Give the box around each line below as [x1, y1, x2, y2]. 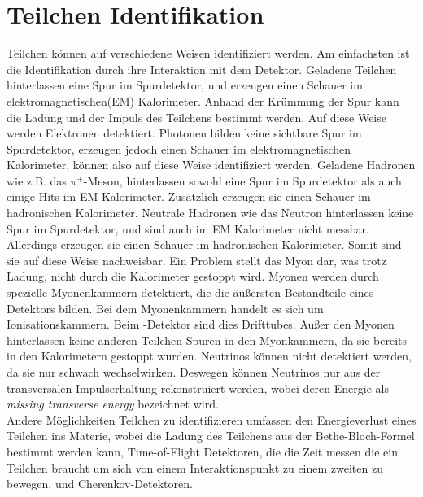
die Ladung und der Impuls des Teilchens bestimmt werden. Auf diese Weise [7, 108, 386, 125]
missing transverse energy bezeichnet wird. [7, 395, 219, 412]
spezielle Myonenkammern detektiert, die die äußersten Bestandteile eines [7, 284, 374, 301]
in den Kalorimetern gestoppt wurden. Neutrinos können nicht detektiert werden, [7, 347, 412, 364]
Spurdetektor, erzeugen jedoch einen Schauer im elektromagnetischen [7, 140, 351, 157]
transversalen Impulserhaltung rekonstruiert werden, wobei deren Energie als [7, 379, 389, 396]
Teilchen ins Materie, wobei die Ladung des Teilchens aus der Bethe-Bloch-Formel [7, 427, 415, 444]
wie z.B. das [7, 172, 67, 189]
